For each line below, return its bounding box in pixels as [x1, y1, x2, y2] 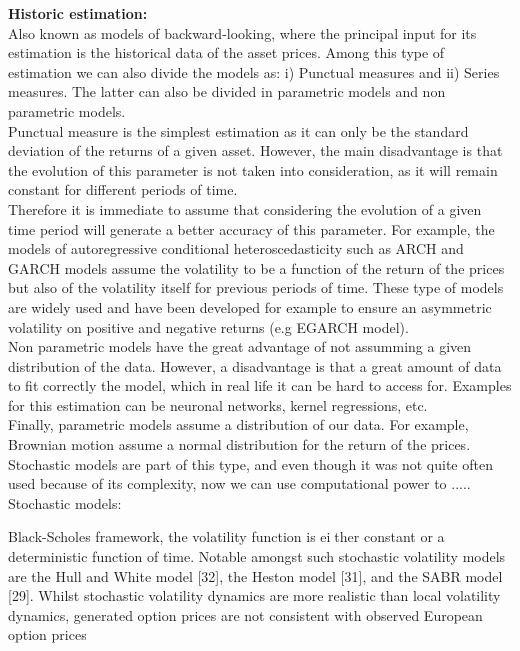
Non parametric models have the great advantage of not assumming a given [8, 336, 472, 357]
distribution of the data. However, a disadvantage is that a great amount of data [8, 355, 502, 376]
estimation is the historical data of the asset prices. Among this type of [8, 42, 445, 63]
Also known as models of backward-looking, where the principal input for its [8, 22, 477, 43]
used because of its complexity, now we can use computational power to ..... [8, 473, 471, 494]
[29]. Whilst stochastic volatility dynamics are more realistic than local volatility [8, 585, 501, 606]
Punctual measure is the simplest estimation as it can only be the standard [8, 120, 469, 141]
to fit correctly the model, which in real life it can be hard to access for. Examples [8, 375, 512, 396]
